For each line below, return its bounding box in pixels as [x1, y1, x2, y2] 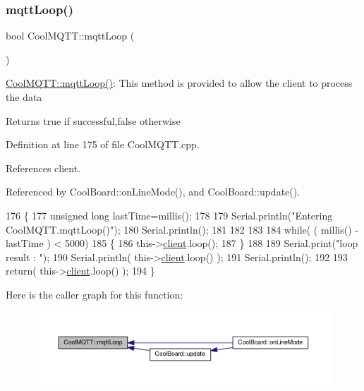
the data [6, 90, 42, 104]
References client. [6, 160, 81, 175]
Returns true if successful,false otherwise [6, 113, 181, 128]
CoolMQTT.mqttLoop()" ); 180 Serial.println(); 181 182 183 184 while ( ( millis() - [6, 222, 358, 236]
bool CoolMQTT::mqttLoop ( [6, 28, 135, 43]
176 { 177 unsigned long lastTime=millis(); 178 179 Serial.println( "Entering [6, 207, 333, 222]
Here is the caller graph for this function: [6, 287, 183, 301]
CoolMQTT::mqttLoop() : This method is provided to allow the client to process [6, 76, 353, 90]
